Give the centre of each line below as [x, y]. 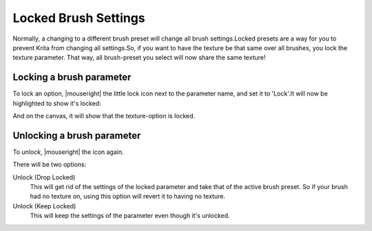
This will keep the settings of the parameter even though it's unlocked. [130, 216]
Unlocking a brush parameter [77, 135]
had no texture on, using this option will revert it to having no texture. [127, 197]
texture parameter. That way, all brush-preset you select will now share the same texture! [139, 58]
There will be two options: [50, 164]
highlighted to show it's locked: [57, 103]
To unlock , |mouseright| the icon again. [68, 152]
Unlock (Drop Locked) [44, 177]
